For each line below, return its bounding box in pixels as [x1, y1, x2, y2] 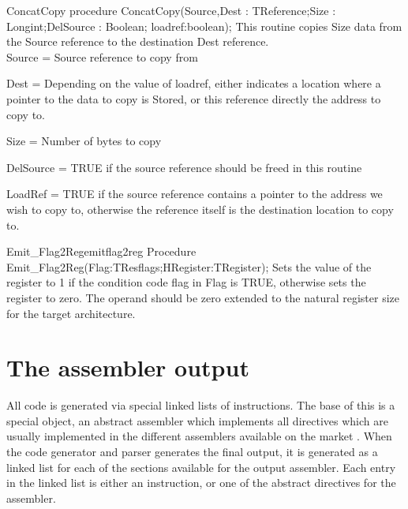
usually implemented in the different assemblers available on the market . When [6, 428, 392, 444]
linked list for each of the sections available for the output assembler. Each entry [6, 458, 396, 475]
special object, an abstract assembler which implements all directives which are [6, 412, 388, 429]
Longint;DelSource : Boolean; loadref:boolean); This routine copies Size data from [6, 17, 402, 34]
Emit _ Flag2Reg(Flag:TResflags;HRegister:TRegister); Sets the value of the [6, 258, 372, 275]
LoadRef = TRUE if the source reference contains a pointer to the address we [6, 185, 383, 202]
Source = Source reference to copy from [6, 48, 198, 65]
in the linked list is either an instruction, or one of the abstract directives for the [6, 474, 396, 491]
